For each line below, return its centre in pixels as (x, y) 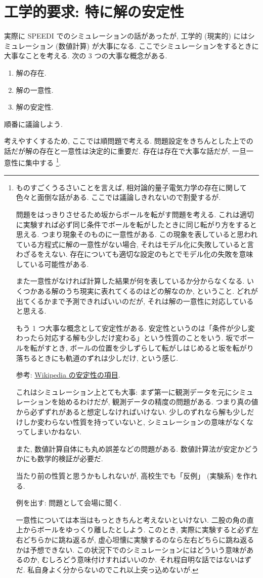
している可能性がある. (52, 264)
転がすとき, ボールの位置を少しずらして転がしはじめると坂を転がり (142, 348)
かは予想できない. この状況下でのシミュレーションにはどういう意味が (131, 549)
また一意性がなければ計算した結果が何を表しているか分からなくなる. (130, 281)
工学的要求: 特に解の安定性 (94, 11)
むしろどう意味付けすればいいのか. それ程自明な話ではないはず (146, 559)
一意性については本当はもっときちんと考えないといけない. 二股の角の (131, 519)
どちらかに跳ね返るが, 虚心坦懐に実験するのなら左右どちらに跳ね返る (139, 539)
